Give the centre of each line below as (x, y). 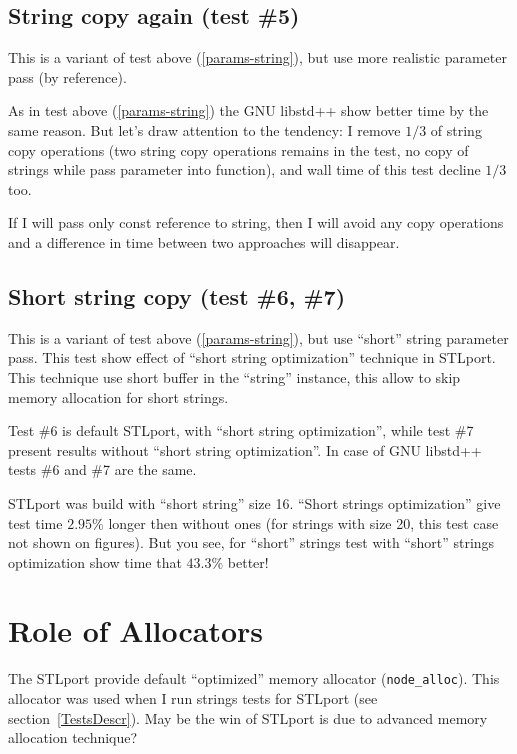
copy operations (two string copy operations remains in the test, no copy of (238, 149)
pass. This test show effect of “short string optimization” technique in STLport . (252, 357)
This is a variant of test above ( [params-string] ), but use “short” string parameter (258, 337)
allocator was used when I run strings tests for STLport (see (193, 698)
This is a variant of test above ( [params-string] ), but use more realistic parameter (257, 57)
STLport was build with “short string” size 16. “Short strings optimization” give (254, 502)
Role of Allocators (136, 630)
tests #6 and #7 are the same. (102, 469)
